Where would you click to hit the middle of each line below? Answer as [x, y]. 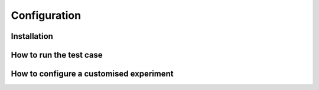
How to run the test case [57, 55]
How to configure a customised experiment [92, 74]
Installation [32, 36]
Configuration [46, 15]
